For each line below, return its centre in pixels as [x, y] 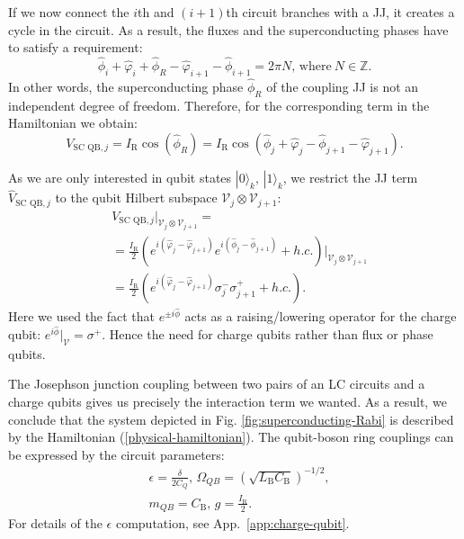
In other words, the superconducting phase [126, 87]
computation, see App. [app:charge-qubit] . [232, 523]
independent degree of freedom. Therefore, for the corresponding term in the [219, 105]
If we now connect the [69, 12]
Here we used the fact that [82, 315]
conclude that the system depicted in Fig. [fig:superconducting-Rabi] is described [231, 419]
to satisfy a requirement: [76, 47]
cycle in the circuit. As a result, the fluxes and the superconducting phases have [228, 29]
